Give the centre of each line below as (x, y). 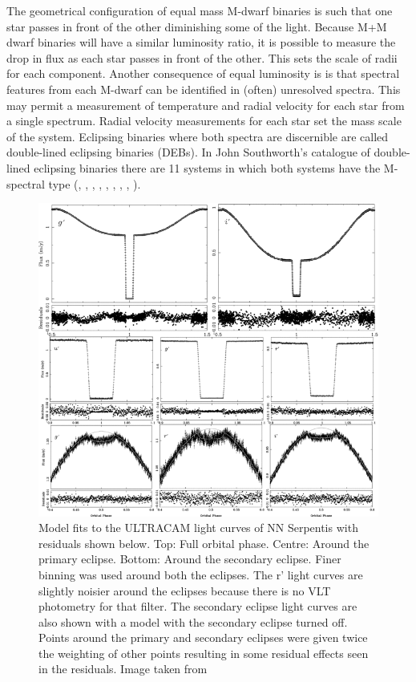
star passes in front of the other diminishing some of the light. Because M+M (197, 26)
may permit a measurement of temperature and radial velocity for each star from (206, 105)
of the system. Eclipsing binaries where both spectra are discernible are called (198, 136)
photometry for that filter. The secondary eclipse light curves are (198, 606)
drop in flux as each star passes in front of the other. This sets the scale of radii (202, 57)
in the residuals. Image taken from (123, 669)
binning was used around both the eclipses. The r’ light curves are (201, 574)
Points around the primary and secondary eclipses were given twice (203, 637)
